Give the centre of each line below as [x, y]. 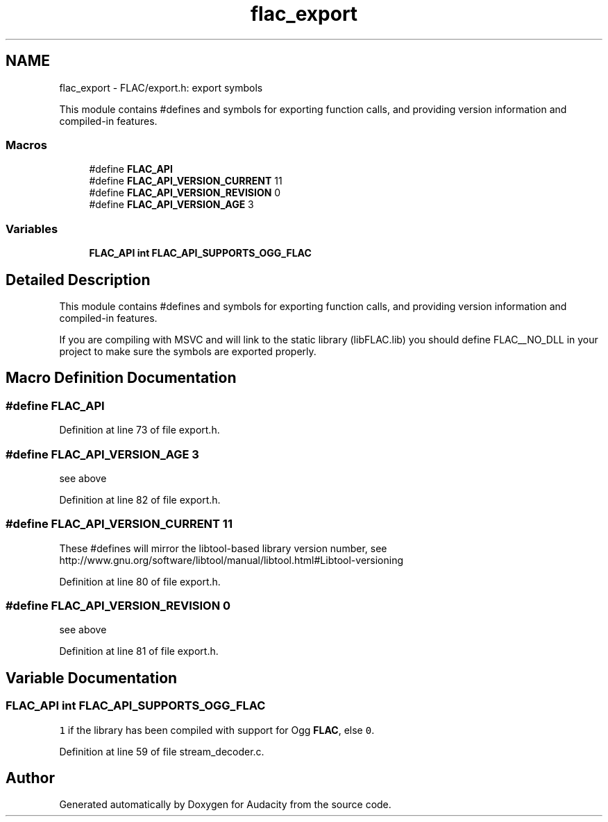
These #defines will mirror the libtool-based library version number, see [223, 548]
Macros [26, 145]
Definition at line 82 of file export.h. [140, 499]
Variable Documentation [92, 678]
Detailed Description [78, 280]
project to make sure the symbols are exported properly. [188, 351]
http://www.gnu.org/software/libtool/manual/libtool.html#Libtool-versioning [231, 560]
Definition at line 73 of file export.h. [140, 430]
